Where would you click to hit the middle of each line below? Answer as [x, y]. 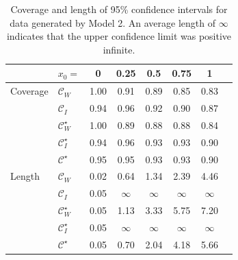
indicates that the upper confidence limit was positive [119, 36]
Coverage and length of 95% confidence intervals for [119, 9]
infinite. [119, 49]
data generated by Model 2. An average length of [113, 22]
